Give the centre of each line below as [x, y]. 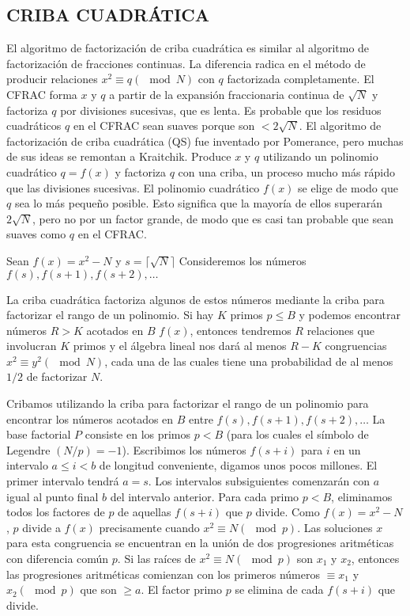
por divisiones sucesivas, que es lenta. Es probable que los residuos [221, 110]
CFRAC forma [42, 94]
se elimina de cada [279, 589]
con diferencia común [58, 559]
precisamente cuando [149, 527]
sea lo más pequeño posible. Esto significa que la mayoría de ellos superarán [199, 203]
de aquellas [145, 512]
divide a [41, 527]
